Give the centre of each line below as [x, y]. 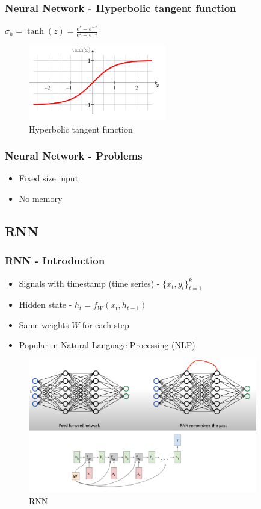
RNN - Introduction [55, 261]
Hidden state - [45, 304]
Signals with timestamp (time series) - [89, 283]
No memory [41, 198]
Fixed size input [49, 178]
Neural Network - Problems [74, 156]
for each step [106, 324]
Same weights [44, 324]
